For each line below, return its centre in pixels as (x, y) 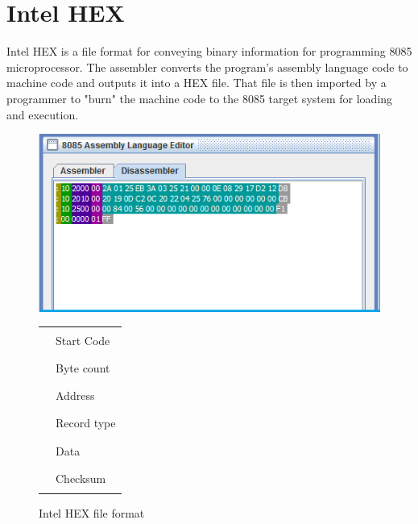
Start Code (83, 340)
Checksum (81, 478)
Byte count (83, 367)
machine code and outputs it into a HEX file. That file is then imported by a (197, 83)
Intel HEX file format (92, 512)
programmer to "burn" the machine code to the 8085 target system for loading (200, 98)
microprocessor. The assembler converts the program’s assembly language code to (207, 67)
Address (75, 395)
